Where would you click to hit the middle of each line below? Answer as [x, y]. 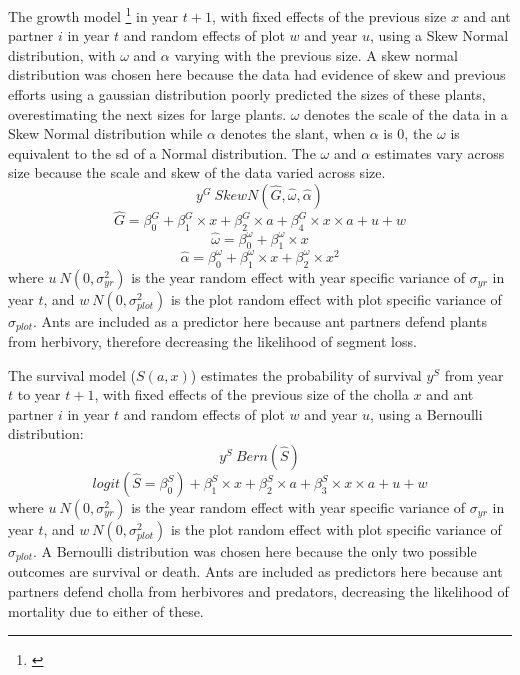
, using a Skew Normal [439, 35]
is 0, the [408, 133]
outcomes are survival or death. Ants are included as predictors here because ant [255, 571]
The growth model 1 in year [93, 14]
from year [474, 374]
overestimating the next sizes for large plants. [147, 113]
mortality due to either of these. [106, 610]
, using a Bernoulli [426, 413]
